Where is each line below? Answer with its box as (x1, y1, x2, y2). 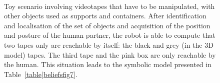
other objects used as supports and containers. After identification (4, 10, 206, 21)
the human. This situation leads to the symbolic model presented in (4, 59, 211, 70)
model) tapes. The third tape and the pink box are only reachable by (4, 49, 216, 60)
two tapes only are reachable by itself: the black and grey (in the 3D (4, 39, 213, 50)
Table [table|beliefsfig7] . (4, 69, 77, 79)
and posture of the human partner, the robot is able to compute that (4, 30, 215, 40)
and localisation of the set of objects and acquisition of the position (4, 20, 210, 30)
